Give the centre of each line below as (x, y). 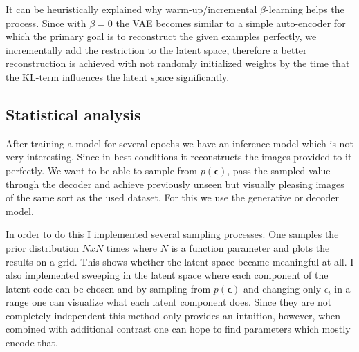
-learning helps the (305, 9)
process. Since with (46, 22)
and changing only (283, 288)
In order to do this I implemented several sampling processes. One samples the (172, 234)
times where (132, 247)
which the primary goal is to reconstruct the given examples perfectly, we (161, 36)
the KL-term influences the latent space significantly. (118, 76)
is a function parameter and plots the (250, 247)
